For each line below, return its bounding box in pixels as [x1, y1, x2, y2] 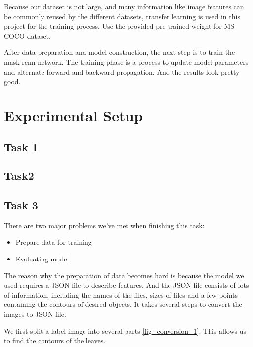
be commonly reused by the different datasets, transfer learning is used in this [4, 11, 240, 21]
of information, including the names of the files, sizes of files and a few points [4, 289, 238, 300]
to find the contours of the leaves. [4, 335, 106, 346]
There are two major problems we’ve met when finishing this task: [4, 220, 205, 230]
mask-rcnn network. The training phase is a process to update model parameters [4, 56, 249, 67]
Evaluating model [15, 254, 69, 264]
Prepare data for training [15, 237, 92, 247]
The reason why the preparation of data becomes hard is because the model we [4, 270, 244, 280]
